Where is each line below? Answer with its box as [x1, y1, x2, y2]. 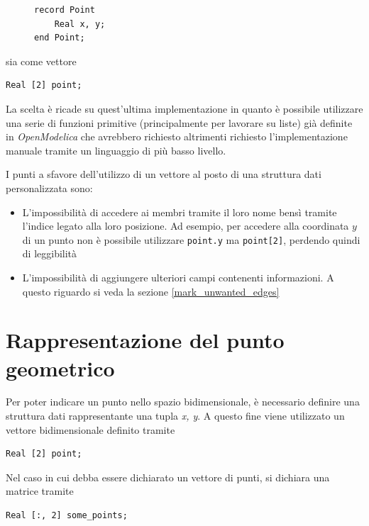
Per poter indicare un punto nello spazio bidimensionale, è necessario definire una [6, 394, 360, 409]
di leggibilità [22, 246, 77, 261]
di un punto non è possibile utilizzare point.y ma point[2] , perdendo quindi [22, 232, 360, 247]
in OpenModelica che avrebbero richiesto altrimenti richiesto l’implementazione [6, 129, 348, 144]
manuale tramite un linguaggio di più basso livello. [6, 142, 226, 157]
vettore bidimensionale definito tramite [6, 422, 175, 437]
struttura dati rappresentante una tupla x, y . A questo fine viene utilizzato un [6, 408, 345, 423]
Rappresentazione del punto [6, 325, 285, 354]
